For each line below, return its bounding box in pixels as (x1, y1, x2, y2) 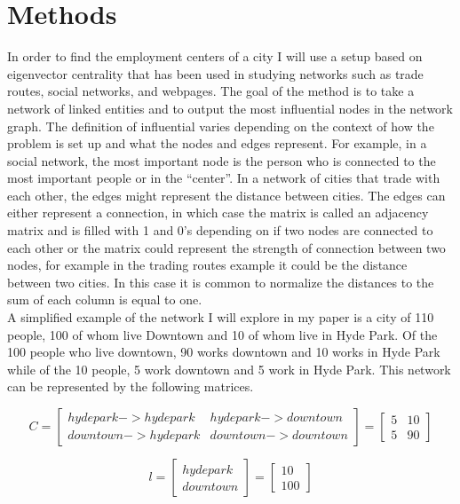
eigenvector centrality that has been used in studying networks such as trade (7, 64, 424, 83)
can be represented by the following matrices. (7, 377, 254, 396)
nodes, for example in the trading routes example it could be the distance (7, 256, 408, 274)
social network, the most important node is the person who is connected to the (7, 151, 436, 169)
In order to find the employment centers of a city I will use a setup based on (7, 47, 423, 66)
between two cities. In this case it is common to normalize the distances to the (7, 272, 434, 291)
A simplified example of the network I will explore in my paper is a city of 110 (7, 308, 434, 327)
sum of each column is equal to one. (7, 290, 202, 309)
